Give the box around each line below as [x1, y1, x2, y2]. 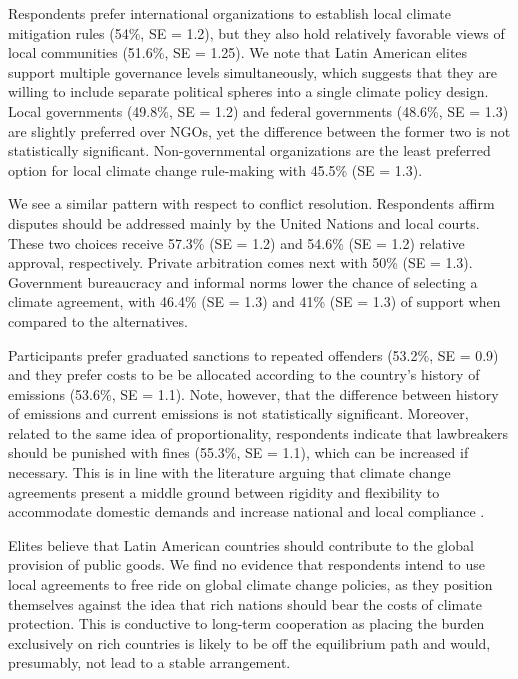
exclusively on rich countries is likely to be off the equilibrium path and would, [8, 632, 491, 653]
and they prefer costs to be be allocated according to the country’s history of [8, 364, 480, 385]
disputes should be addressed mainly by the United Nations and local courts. [8, 212, 480, 233]
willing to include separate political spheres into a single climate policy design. [8, 81, 489, 102]
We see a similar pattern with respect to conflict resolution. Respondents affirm [8, 193, 495, 214]
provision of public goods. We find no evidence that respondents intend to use [8, 554, 485, 575]
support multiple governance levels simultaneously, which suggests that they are [8, 61, 498, 82]
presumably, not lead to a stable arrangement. [8, 652, 291, 673]
